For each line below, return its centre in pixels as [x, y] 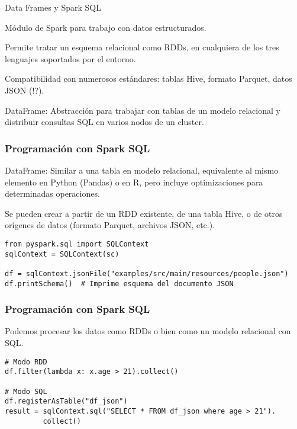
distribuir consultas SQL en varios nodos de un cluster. [104, 122]
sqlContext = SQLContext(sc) [62, 254]
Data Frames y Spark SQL [53, 7]
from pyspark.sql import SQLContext [77, 244]
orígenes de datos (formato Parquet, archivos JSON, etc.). [110, 225]
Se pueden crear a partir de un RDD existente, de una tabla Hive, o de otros [144, 213]
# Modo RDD [26, 362]
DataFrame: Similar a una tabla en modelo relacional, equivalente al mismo [142, 170]
